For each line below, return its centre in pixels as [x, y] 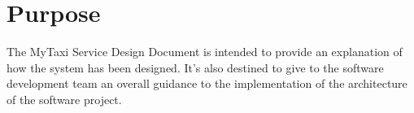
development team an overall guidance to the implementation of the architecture [207, 83]
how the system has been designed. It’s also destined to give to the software [195, 67]
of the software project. [64, 99]
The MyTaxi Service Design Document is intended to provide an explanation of [205, 52]
